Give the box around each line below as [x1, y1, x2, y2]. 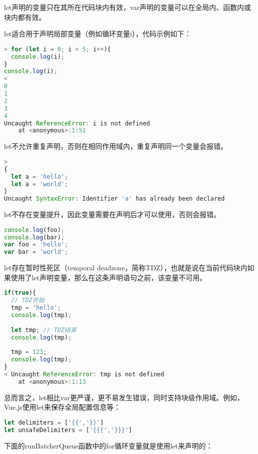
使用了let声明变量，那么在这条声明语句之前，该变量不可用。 [10, 272, 207, 282]
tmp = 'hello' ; [11, 304, 61, 312]
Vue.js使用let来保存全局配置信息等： [4, 402, 121, 412]
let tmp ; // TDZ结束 [11, 326, 77, 334]
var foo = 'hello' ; [4, 241, 68, 248]
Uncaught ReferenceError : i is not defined [4, 119, 150, 127]
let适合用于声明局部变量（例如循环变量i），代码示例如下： [4, 28, 191, 39]
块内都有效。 [4, 11, 46, 22]
